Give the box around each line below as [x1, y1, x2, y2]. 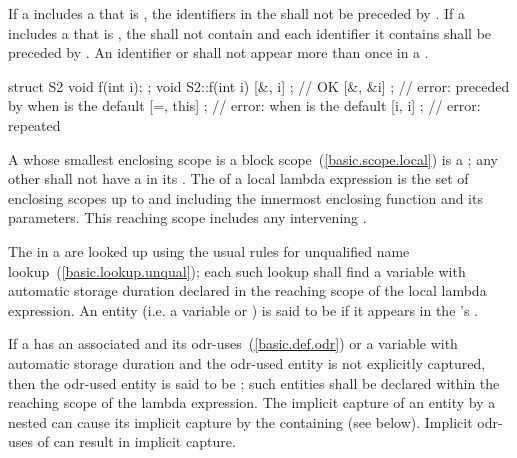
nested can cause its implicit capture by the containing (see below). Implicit [8, 411, 473, 432]
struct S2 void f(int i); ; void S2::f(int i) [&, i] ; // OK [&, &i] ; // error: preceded [8, 75, 510, 96]
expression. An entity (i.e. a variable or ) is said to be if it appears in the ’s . [8, 299, 478, 320]
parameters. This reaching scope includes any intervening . [8, 207, 367, 228]
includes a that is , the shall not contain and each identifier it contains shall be [8, 22, 492, 43]
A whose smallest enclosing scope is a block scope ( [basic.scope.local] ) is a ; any [8, 148, 498, 169]
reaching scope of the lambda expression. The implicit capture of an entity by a [8, 392, 496, 413]
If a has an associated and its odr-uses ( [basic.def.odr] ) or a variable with [8, 333, 458, 354]
